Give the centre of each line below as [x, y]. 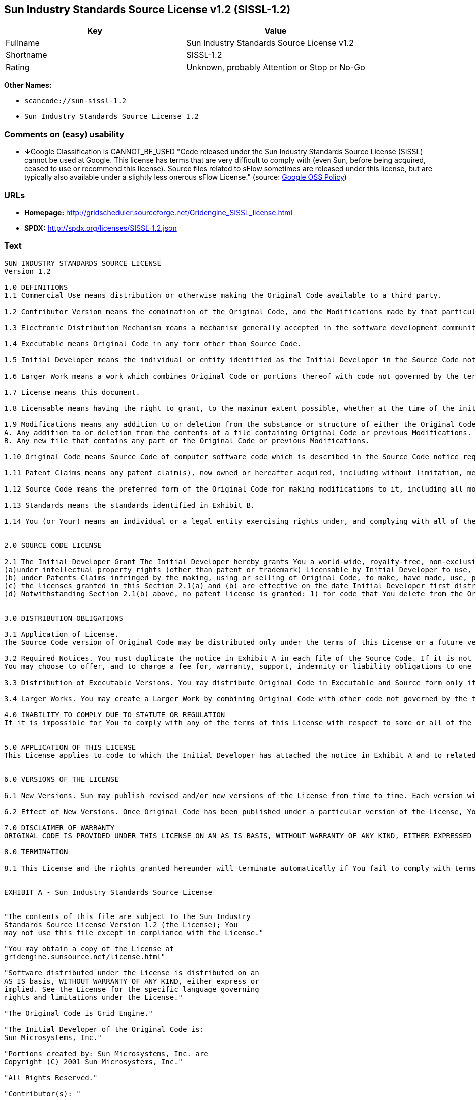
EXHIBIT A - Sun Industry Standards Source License [108, 892]
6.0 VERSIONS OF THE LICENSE [62, 779]
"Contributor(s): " [42, 1094]
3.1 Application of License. [62, 634]
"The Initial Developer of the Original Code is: [104, 1029]
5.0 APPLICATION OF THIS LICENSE [70, 747]
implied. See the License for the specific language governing [132, 989]
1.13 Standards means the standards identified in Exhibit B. [130, 505]
